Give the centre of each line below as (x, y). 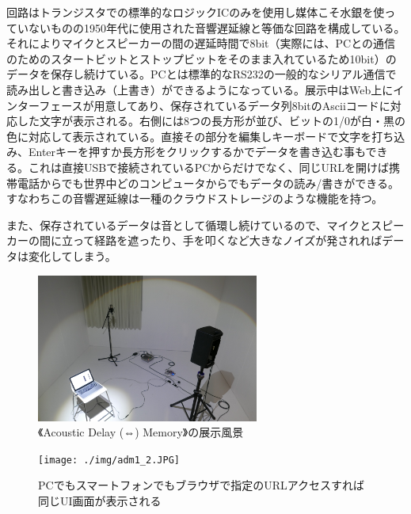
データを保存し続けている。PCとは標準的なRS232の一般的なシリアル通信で (202, 74)
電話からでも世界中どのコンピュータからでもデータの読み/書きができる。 (208, 183)
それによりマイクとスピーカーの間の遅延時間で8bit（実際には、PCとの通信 (201, 43)
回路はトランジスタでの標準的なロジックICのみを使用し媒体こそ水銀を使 (196, 12)
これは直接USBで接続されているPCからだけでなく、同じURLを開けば (208, 167)
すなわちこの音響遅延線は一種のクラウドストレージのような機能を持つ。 (195, 198)
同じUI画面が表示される (100, 501)
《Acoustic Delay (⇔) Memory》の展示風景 (141, 432)
